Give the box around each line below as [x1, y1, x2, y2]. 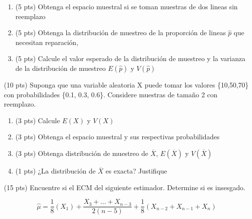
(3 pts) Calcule [15, 115, 60, 125]
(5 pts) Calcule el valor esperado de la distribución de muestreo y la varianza [15, 53, 246, 64]
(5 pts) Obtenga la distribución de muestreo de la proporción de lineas [15, 27, 226, 38]
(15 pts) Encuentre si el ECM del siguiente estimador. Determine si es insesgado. [4, 182, 246, 192]
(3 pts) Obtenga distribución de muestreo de [15, 148, 148, 158]
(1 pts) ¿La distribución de [15, 165, 96, 175]
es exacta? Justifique [105, 165, 167, 175]
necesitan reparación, [15, 37, 78, 47]
